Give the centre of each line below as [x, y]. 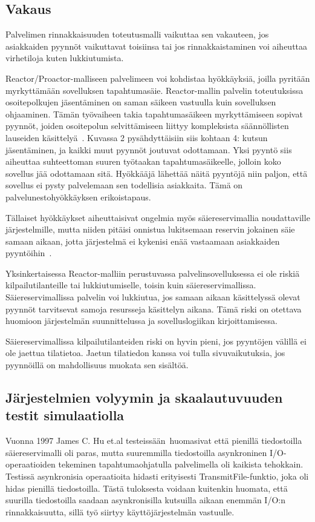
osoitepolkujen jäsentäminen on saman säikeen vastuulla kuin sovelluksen [141, 102]
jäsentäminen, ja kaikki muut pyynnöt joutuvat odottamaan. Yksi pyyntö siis [149, 149]
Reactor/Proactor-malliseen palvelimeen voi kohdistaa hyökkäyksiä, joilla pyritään [158, 78]
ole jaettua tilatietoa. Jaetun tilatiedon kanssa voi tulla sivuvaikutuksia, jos [145, 353]
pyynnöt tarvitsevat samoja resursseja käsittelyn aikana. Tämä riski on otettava [154, 309]
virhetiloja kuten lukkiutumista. [65, 58]
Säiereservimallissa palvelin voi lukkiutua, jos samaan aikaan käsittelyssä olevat [153, 297]
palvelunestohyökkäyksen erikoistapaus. [78, 197]
